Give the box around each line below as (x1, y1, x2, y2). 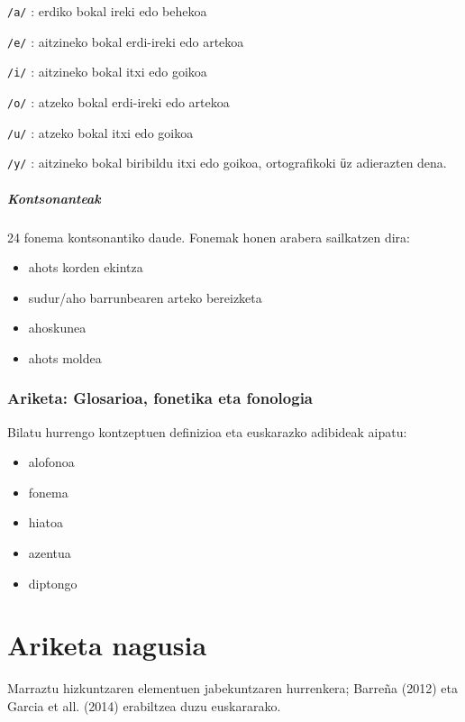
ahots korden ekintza (28, 258, 143, 277)
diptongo (28, 573, 77, 592)
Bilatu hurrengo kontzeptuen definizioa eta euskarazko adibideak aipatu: (7, 422, 407, 441)
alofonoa (28, 452, 75, 471)
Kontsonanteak (7, 188, 101, 207)
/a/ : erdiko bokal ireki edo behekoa (7, 2, 207, 20)
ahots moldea (28, 348, 102, 367)
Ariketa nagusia (7, 626, 207, 663)
